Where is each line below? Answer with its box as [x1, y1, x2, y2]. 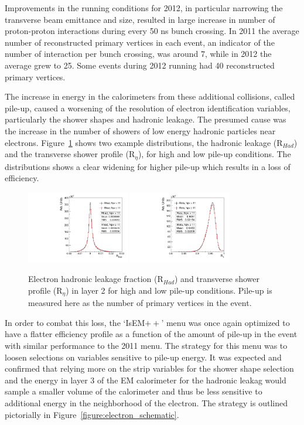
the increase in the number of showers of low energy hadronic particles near [5, 124, 276, 137]
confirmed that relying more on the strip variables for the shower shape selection [5, 362, 294, 375]
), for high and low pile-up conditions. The [138, 148, 291, 160]
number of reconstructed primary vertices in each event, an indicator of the [5, 36, 275, 48]
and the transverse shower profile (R [5, 148, 135, 160]
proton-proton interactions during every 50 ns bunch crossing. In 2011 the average [5, 25, 299, 37]
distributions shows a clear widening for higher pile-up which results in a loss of [5, 160, 291, 172]
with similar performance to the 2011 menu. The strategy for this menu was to [5, 339, 288, 352]
